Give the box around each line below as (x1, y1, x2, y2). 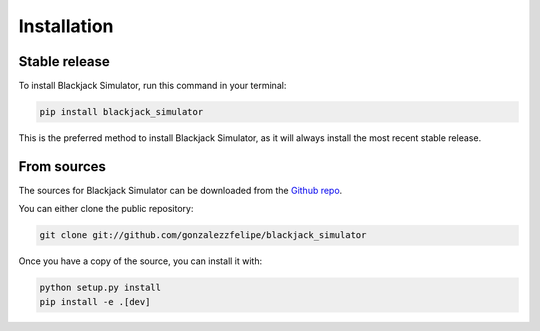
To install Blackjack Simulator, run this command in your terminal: (18, 80, 287, 92)
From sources (18, 158, 107, 175)
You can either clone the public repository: (18, 203, 194, 215)
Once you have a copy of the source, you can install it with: (18, 255, 263, 267)
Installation (18, 15, 114, 37)
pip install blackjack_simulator (39, 106, 204, 118)
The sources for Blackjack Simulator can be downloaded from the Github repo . (18, 184, 343, 196)
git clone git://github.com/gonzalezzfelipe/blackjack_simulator (39, 230, 367, 241)
